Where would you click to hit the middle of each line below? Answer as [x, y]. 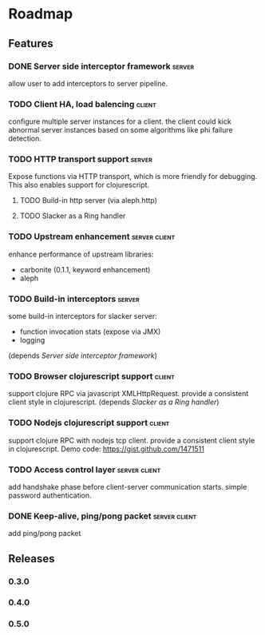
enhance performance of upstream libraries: [81, 254]
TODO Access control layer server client [85, 470]
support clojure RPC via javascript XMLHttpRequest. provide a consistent [129, 394]
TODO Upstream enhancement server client [92, 236]
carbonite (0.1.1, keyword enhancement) [85, 269]
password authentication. [50, 495]
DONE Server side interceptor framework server [101, 66]
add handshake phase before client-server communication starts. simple [128, 486]
